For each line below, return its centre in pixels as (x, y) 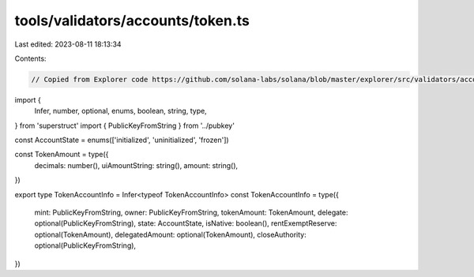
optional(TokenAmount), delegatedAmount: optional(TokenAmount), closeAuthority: (171, 234)
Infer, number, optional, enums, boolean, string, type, (120, 111)
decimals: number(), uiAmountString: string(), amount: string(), (136, 165)
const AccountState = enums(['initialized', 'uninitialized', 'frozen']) (122, 140)
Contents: (30, 58)
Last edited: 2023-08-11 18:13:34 (68, 44)
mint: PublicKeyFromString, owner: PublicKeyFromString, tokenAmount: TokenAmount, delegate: (191, 212)
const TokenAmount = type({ (62, 155)
